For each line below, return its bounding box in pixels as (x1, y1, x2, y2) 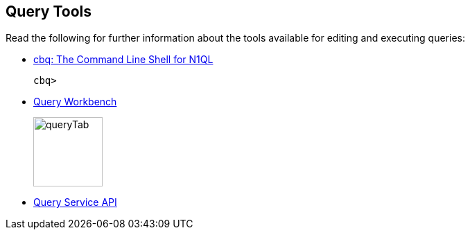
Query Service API (33, 196, 117, 209)
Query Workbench (33, 96, 117, 108)
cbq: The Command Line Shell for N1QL (33, 53, 214, 66)
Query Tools (6, 3, 92, 20)
